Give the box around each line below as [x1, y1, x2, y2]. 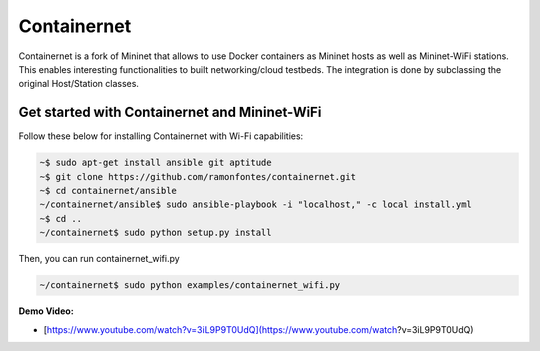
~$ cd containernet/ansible [39, 185, 177, 196]
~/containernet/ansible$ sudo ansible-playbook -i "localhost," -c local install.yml [39, 199, 472, 210]
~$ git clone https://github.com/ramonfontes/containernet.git [39, 171, 357, 182]
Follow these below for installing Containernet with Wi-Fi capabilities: [18, 130, 304, 142]
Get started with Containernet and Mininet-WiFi [18, 104, 322, 121]
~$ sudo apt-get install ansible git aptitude [39, 157, 272, 169]
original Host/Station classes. [18, 78, 140, 90]
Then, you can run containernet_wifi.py [18, 253, 180, 265]
